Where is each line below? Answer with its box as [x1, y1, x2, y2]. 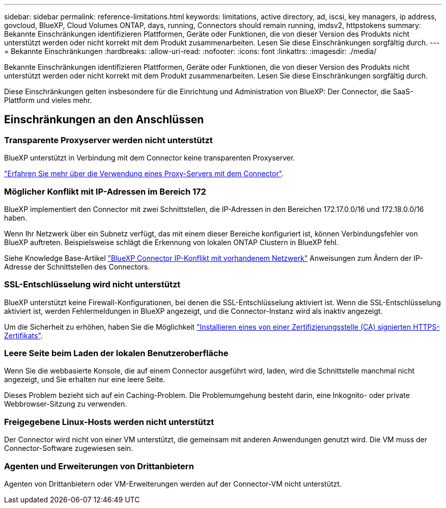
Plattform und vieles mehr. [4, 96, 92, 104]
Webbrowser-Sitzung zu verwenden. [4, 399, 127, 409]
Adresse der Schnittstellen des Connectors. [4, 262, 150, 271]
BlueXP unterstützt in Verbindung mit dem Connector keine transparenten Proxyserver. [4, 153, 295, 163]
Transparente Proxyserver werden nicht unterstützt [4, 135, 213, 145]
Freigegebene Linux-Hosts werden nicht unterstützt [4, 416, 214, 427]
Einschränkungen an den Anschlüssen [4, 113, 204, 126]
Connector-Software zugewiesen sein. [4, 444, 133, 453]
